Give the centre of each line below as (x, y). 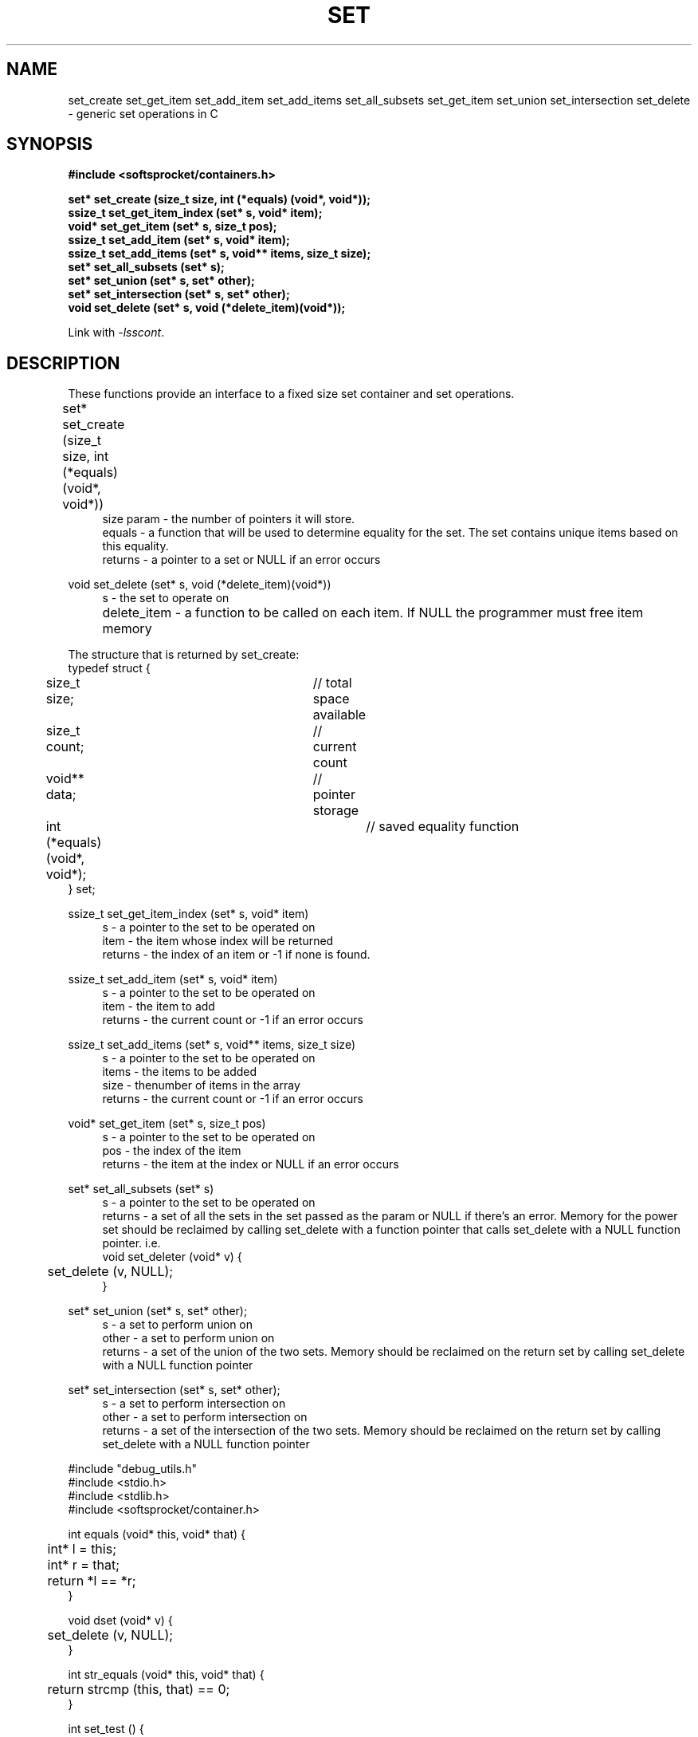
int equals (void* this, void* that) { (157, 1534)
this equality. (135, 546)
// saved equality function (443, 827)
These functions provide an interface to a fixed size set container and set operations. (291, 394)
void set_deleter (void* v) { (172, 1257)
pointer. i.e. (131, 1243)
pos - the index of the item (172, 1151)
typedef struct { (109, 668)
